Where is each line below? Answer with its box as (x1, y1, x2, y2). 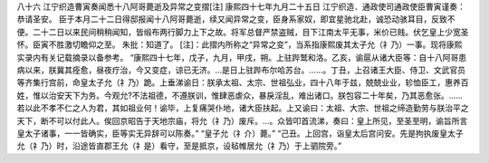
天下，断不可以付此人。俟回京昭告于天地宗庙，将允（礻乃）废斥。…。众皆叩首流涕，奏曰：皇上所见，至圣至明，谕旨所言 (16, 115, 468, 126)
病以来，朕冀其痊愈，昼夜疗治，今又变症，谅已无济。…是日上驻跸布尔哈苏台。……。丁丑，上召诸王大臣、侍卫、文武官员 (16, 64, 466, 75)
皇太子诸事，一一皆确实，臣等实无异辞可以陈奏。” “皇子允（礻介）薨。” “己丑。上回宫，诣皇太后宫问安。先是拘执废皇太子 (16, 128, 464, 139)
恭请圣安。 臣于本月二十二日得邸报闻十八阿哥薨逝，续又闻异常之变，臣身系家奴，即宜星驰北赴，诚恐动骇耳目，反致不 (16, 14, 455, 24)
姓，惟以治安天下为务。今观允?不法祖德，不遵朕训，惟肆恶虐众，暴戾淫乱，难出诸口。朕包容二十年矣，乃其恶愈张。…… (16, 90, 464, 101)
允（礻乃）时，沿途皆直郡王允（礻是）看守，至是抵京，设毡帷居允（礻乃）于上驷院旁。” (16, 140, 342, 151)
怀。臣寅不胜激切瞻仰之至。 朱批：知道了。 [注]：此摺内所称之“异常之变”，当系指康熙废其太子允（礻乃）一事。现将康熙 (16, 39, 463, 50)
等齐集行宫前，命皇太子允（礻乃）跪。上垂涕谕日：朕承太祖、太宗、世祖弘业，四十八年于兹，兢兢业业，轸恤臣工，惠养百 (16, 77, 469, 88)
